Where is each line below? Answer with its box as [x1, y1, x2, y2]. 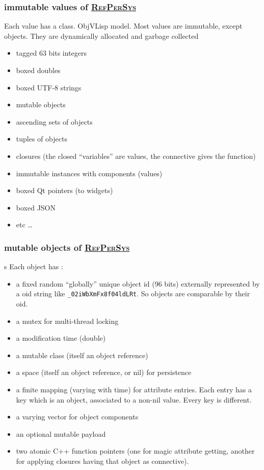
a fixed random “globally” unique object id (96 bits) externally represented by [16, 278, 260, 289]
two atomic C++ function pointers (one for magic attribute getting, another [16, 445, 255, 456]
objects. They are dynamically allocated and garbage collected [4, 30, 199, 41]
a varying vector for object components [16, 411, 139, 422]
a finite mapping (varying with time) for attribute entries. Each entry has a [16, 384, 252, 394]
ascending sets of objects [16, 116, 93, 127]
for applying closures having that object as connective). [16, 455, 189, 466]
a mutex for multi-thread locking [16, 315, 119, 326]
